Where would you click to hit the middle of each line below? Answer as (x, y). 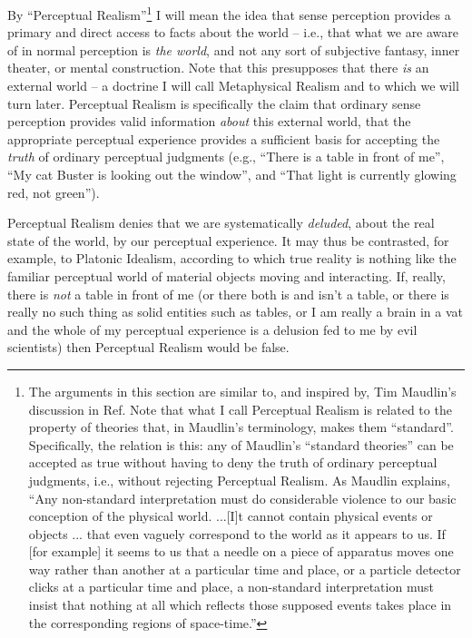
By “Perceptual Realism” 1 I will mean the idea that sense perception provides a (229, 13)
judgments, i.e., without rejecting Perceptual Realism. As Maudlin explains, (239, 480)
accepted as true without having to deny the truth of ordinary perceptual (233, 462)
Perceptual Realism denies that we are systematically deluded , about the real (221, 223)
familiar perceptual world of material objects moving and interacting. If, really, (226, 275)
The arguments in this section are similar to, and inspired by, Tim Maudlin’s (242, 391)
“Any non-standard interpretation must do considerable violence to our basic (242, 498)
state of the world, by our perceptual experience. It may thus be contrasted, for (228, 240)
